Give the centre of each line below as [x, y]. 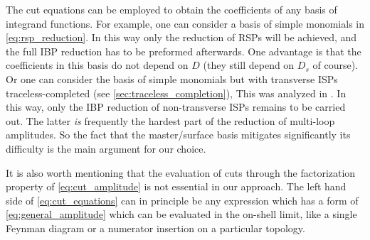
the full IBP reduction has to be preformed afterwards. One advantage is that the [184, 51]
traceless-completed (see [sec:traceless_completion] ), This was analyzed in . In [176, 93]
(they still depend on [249, 65]
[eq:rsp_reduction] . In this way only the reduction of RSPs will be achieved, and [181, 37]
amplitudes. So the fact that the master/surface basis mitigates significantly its [178, 135]
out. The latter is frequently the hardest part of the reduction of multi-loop [170, 120]
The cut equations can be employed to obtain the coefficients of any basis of [171, 9]
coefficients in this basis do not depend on [97, 65]
